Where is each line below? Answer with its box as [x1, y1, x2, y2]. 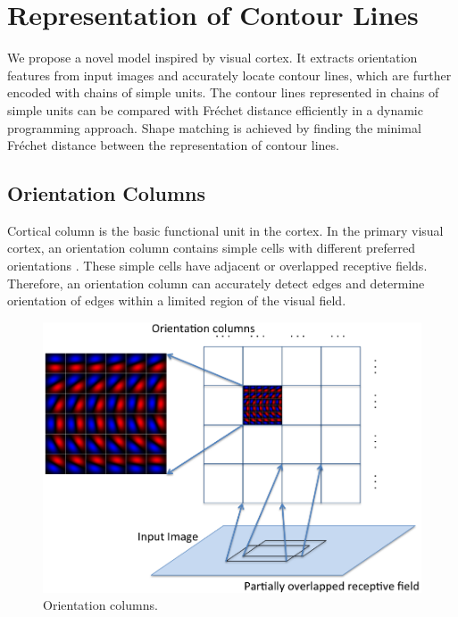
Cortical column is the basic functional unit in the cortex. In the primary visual [7, 221, 444, 239]
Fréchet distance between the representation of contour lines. [7, 136, 339, 154]
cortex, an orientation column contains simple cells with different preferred [7, 238, 416, 257]
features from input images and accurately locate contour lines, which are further [7, 65, 452, 84]
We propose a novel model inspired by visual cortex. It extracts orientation [7, 48, 418, 67]
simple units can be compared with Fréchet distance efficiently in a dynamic [7, 100, 423, 119]
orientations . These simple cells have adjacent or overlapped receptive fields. [7, 256, 428, 275]
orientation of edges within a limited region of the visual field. [7, 291, 346, 310]
